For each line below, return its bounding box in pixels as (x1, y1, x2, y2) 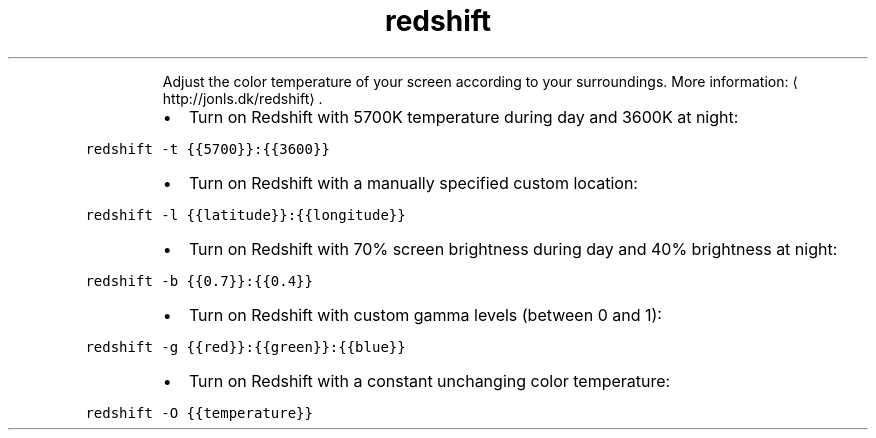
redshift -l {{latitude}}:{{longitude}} (85, 206, 406, 223)
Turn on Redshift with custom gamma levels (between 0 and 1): (188, 304, 662, 325)
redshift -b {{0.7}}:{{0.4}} (85, 272, 313, 289)
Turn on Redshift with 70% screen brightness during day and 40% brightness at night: (188, 238, 838, 259)
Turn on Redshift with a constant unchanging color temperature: (188, 370, 671, 391)
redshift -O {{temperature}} (85, 404, 313, 421)
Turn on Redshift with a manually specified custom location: (188, 172, 638, 193)
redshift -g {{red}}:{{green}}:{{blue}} (85, 338, 406, 355)
